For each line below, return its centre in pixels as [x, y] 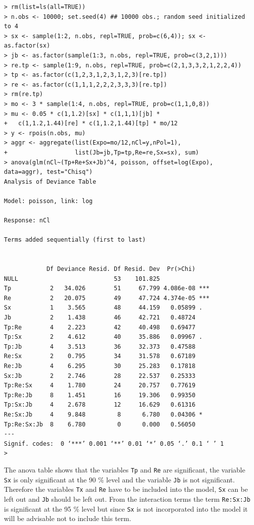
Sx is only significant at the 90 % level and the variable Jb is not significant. [120, 479]
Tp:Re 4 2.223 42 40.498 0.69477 [100, 327]
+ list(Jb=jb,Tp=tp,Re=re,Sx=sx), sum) [102, 152]
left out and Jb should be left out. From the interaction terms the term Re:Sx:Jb [127, 499]
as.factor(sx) [27, 46]
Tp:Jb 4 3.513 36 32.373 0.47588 [100, 346]
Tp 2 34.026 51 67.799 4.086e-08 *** [107, 289]
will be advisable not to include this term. [68, 518]
